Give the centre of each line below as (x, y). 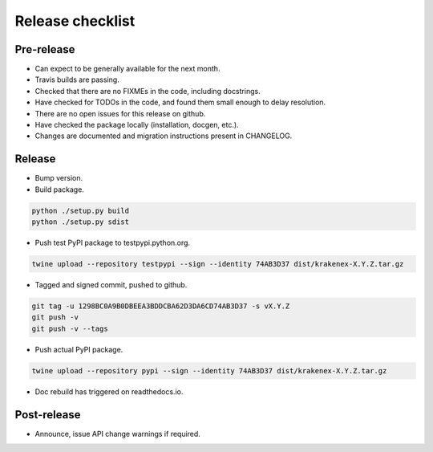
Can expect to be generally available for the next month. (127, 69)
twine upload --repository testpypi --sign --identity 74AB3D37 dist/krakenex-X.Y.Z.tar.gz (218, 264)
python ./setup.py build (81, 210)
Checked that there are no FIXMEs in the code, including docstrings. (148, 91)
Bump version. (59, 178)
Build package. (59, 189)
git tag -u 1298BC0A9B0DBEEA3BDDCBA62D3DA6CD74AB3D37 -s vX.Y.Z (161, 306)
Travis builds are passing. (77, 79)
